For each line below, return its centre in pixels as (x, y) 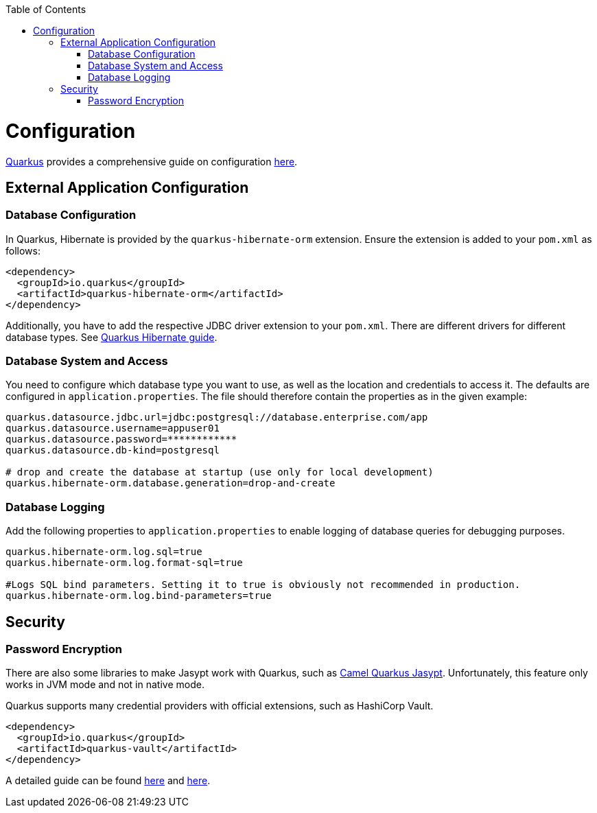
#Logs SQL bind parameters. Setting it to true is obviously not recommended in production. (263, 585)
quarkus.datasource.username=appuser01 (113, 428)
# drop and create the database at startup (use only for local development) (220, 472)
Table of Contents (46, 9)
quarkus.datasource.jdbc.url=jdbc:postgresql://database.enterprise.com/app (217, 417)
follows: (23, 250)
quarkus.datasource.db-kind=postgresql (113, 450)
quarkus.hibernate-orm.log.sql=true (104, 552)
